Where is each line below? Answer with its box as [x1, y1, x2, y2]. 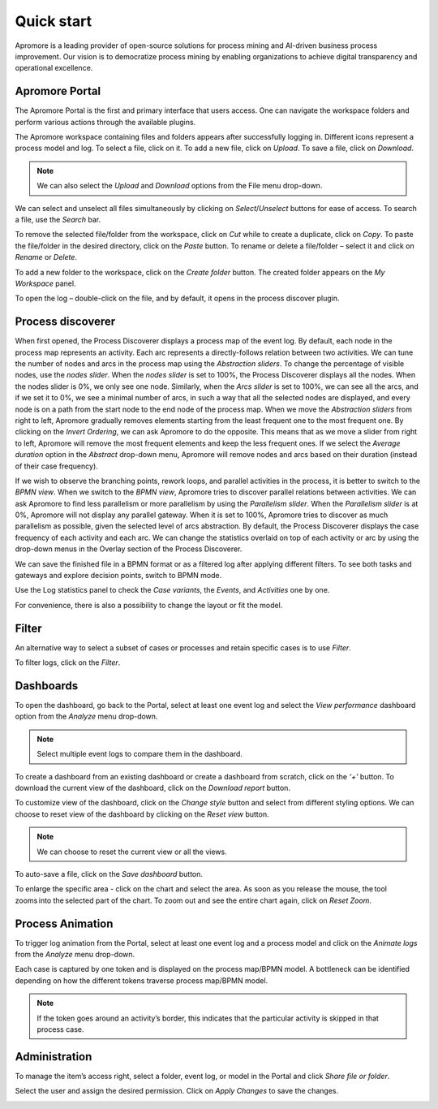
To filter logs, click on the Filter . [15, 658, 121, 667]
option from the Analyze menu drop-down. [15, 711, 158, 722]
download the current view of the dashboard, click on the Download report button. [15, 783, 291, 792]
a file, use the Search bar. [15, 214, 101, 224]
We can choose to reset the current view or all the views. [36, 847, 227, 857]
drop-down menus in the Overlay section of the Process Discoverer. [15, 544, 243, 554]
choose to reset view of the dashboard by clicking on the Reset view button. [15, 809, 269, 819]
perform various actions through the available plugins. [15, 117, 196, 127]
